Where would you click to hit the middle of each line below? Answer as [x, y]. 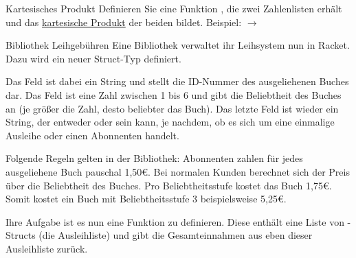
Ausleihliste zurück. [47, 248]
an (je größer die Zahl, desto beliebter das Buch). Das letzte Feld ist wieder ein [172, 108]
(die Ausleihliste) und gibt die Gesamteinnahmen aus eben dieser [176, 235]
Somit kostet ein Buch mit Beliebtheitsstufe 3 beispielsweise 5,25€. [146, 199]
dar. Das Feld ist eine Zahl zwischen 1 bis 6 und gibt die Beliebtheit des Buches [174, 94]
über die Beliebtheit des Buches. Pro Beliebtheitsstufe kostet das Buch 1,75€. [169, 185]
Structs [21, 235]
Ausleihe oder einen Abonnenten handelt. [92, 135]
